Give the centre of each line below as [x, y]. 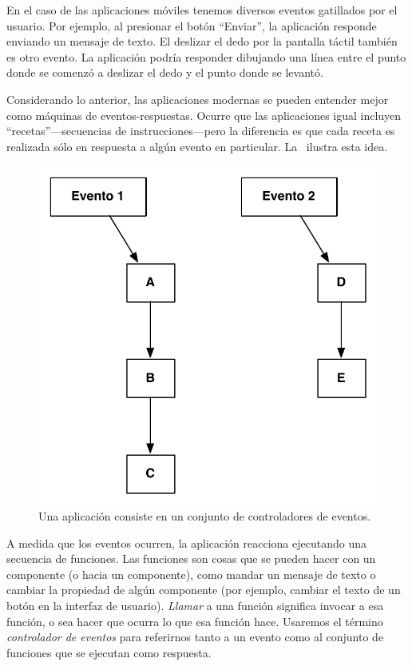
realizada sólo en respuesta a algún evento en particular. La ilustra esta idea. [197, 146]
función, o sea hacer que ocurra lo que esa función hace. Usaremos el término [195, 621]
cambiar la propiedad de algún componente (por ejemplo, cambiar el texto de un [204, 590]
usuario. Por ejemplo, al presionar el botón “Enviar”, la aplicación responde [192, 25]
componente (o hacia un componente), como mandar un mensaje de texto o [191, 574]
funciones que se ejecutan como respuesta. [109, 652]
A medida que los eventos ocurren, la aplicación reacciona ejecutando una [186, 542]
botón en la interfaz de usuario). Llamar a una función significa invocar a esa [195, 605]
